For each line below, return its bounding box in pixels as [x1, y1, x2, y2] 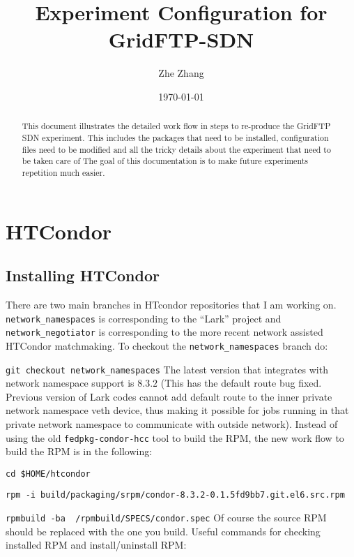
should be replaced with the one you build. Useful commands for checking [6, 523, 321, 538]
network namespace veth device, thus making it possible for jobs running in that [6, 403, 349, 417]
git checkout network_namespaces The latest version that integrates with [6, 362, 328, 376]
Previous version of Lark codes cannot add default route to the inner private [6, 389, 332, 403]
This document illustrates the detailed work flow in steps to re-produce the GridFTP [22, 120, 331, 132]
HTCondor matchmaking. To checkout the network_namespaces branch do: [6, 338, 328, 352]
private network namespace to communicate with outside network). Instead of [6, 416, 338, 431]
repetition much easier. [22, 166, 105, 178]
